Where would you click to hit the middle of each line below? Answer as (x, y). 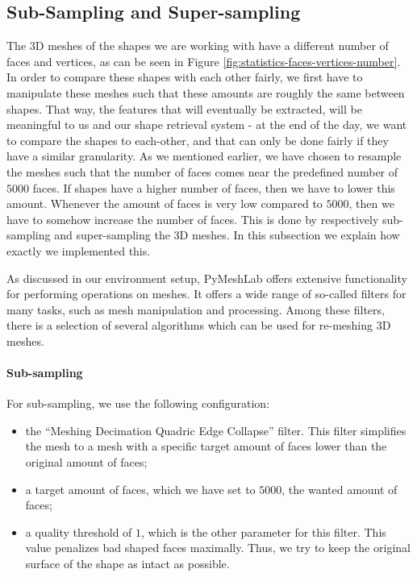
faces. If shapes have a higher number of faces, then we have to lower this (214, 187)
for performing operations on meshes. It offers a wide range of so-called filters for (206, 294)
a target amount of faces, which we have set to (140, 489)
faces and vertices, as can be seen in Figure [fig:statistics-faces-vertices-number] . (204, 61)
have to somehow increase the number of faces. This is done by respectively (193, 219)
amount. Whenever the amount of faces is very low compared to (165, 203)
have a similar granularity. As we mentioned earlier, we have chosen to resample (204, 156)
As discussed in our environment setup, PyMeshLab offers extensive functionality (207, 278)
